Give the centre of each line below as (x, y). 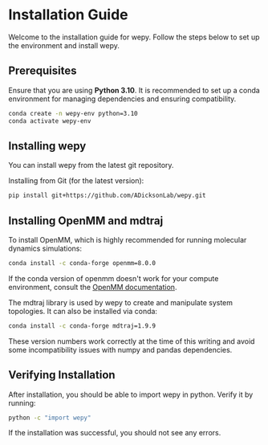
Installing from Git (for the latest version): (76, 181)
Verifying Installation (62, 375)
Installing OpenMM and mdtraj (86, 220)
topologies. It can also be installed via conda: (83, 311)
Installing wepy (47, 146)
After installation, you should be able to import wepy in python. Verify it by (131, 394)
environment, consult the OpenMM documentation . (93, 287)
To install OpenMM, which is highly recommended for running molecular (128, 240)
